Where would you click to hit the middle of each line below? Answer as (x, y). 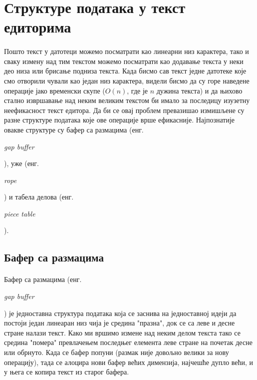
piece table (20, 213)
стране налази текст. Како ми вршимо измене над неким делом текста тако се (122, 332)
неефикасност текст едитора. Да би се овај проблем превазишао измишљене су (124, 110)
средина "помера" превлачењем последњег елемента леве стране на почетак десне (128, 342)
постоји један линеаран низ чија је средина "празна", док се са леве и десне (120, 323)
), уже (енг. (21, 163)
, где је (137, 90)
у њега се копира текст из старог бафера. (67, 372)
